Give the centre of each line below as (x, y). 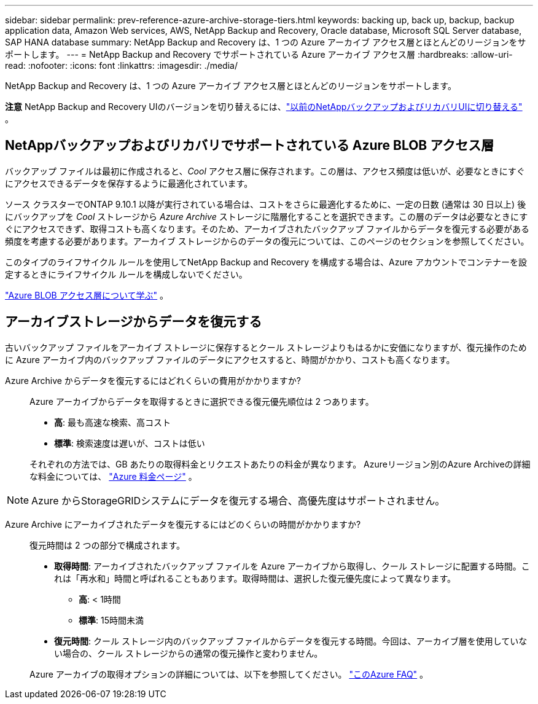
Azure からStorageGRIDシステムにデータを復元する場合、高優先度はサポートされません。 (238, 500)
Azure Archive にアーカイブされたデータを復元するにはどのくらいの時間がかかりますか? (183, 524)
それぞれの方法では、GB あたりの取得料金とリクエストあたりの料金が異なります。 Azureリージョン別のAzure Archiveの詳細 (280, 464)
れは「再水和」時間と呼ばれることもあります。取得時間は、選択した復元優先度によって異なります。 (255, 578)
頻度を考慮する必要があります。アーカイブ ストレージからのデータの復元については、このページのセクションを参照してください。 (267, 241)
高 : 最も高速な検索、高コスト (112, 422)
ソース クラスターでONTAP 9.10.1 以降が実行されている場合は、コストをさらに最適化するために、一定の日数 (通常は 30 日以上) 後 (266, 204)
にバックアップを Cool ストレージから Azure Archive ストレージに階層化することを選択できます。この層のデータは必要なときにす (267, 216)
